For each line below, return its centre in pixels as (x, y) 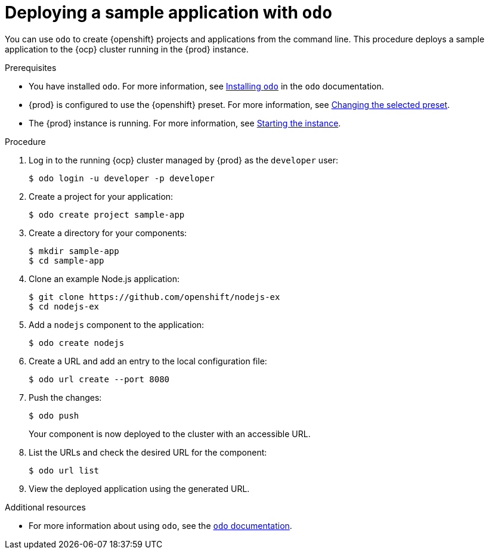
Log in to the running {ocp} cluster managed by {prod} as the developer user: (183, 160)
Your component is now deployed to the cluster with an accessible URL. (170, 434)
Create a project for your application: (101, 196)
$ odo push (54, 415)
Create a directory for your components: (108, 233)
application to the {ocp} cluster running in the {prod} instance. (127, 49)
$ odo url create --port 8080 (99, 379)
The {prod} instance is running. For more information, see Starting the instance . (185, 123)
